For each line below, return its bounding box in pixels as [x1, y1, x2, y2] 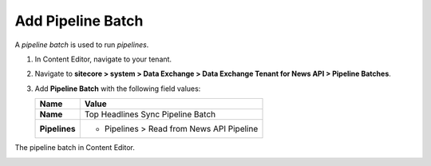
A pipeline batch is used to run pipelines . [14, 40, 149, 49]
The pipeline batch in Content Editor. [14, 143, 136, 152]
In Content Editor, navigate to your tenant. [34, 54, 172, 64]
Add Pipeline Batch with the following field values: [34, 84, 201, 93]
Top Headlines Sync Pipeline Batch [84, 109, 215, 120]
